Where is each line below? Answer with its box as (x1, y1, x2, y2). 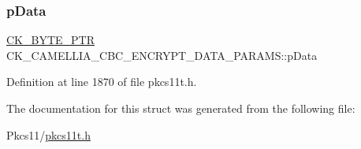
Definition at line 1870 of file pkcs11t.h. (6, 73, 197, 90)
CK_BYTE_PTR (6, 32, 95, 48)
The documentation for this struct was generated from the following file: (6, 100, 355, 116)
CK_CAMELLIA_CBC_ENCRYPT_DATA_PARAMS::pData (6, 47, 318, 63)
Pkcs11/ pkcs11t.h (6, 126, 91, 143)
